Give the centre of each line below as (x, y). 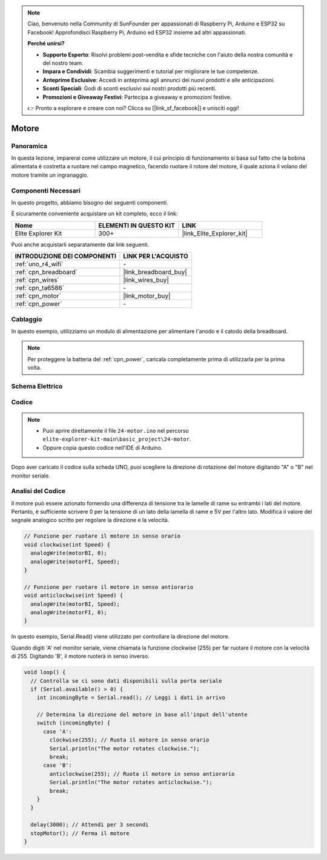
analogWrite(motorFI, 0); (69, 612)
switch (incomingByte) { (74, 723)
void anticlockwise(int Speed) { (74, 596)
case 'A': (58, 731)
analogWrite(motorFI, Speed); (75, 562)
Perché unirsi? (46, 44)
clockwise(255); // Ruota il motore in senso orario (129, 740)
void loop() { (45, 672)
